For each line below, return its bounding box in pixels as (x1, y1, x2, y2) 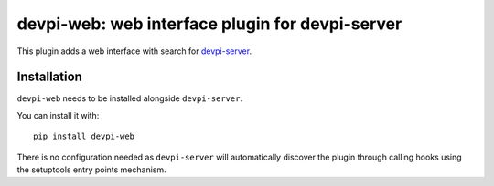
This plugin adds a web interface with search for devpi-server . (16, 46, 252, 57)
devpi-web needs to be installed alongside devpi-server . (16, 93, 242, 104)
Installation (16, 69, 82, 85)
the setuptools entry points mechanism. (16, 164, 166, 175)
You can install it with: (16, 109, 100, 120)
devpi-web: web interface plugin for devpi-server (16, 14, 403, 34)
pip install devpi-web (33, 131, 135, 141)
